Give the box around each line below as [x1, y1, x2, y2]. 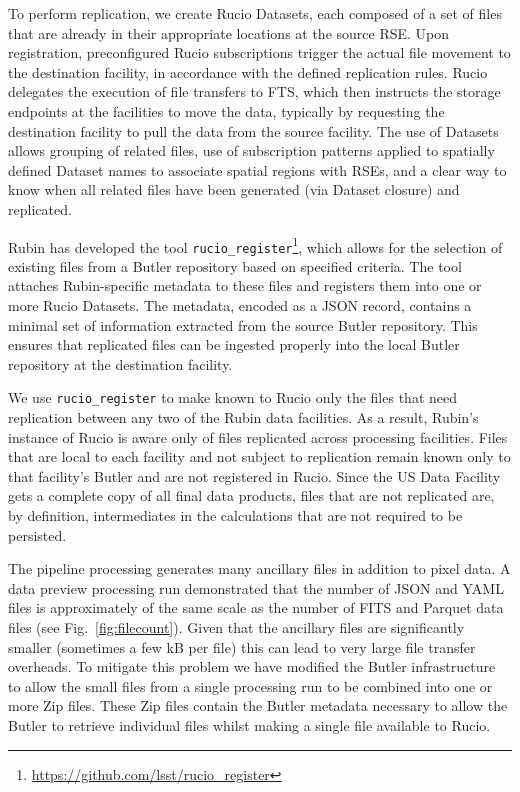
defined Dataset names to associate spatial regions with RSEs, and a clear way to [8, 159, 507, 180]
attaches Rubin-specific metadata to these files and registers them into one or [8, 275, 482, 296]
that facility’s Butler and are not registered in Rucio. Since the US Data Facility [8, 465, 501, 486]
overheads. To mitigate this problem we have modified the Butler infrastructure [8, 656, 496, 677]
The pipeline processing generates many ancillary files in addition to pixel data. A [8, 558, 511, 579]
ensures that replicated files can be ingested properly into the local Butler [8, 334, 460, 355]
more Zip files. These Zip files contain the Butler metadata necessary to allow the [8, 695, 508, 716]
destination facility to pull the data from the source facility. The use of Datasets [8, 120, 499, 141]
